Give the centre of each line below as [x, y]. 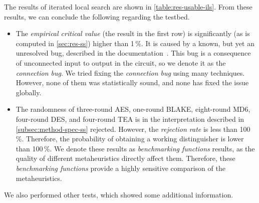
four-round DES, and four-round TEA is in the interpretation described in [130, 119]
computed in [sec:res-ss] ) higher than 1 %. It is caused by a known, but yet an [135, 43]
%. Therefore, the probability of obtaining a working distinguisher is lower [130, 139]
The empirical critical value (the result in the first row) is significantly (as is [133, 33]
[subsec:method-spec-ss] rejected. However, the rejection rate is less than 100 [133, 129]
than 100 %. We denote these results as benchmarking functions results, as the [135, 148]
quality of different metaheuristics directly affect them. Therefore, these [125, 158]
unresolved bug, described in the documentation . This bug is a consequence [133, 53]
